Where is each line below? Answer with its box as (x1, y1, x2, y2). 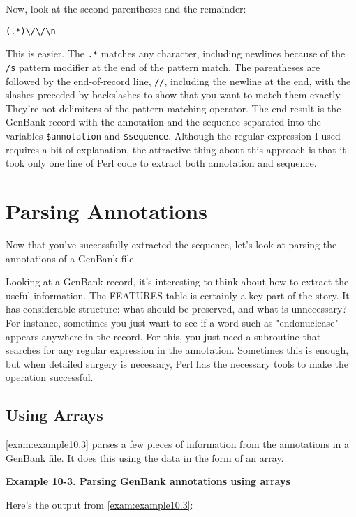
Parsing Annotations (6, 197, 207, 225)
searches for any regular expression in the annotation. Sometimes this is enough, (6, 343, 349, 357)
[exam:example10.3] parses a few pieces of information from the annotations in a (6, 437, 349, 451)
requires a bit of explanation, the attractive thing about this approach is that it (6, 142, 346, 156)
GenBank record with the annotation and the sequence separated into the (6, 114, 321, 129)
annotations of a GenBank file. (6, 250, 137, 265)
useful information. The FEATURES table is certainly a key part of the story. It (6, 287, 350, 302)
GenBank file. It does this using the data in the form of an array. (6, 450, 284, 465)
